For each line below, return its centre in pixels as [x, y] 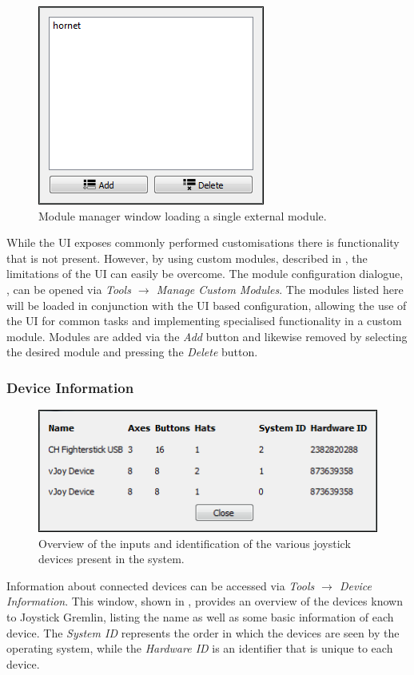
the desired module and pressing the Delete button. [132, 352]
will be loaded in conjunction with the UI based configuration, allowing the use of [207, 305]
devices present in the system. [111, 559]
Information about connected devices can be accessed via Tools [161, 585]
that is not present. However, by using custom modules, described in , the [187, 258]
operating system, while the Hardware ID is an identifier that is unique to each [200, 648]
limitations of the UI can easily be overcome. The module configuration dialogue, [205, 274]
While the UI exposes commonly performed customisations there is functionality [203, 242]
